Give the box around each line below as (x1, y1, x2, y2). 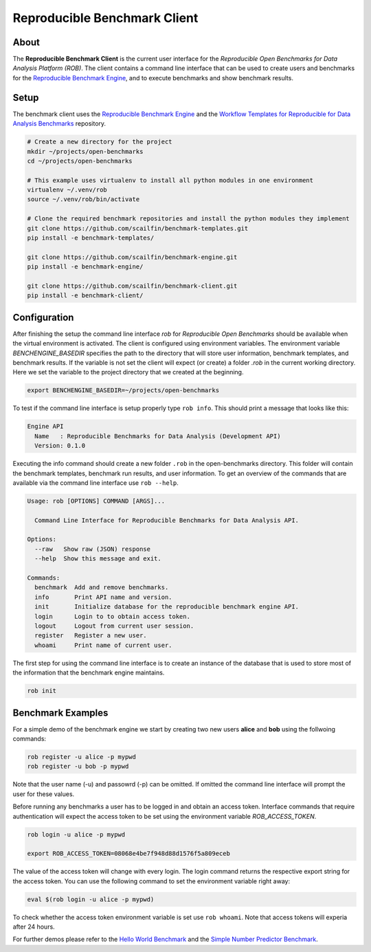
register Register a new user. (34, 632, 147, 639)
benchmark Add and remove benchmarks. (34, 584, 169, 591)
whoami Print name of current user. (34, 641, 172, 649)
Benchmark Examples (12, 707, 109, 718)
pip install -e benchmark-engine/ (27, 263, 144, 271)
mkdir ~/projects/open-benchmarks (27, 148, 144, 155)
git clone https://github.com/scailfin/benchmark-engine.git (27, 253, 238, 261)
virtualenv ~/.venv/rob (27, 186, 108, 194)
